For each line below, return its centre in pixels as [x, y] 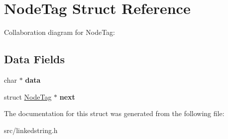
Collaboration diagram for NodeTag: [59, 32]
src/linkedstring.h [31, 130]
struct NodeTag [28, 96]
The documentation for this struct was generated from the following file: [114, 113]
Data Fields [35, 59]
